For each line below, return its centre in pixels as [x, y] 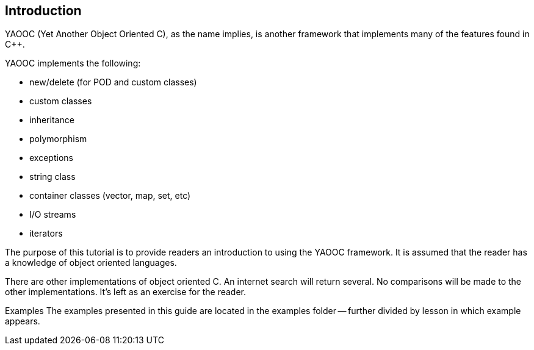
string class [52, 177]
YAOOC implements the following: [73, 63]
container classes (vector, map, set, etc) [110, 196]
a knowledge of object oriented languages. [91, 263]
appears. [23, 321]
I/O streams [53, 215]
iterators [46, 234]
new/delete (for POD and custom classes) [113, 82]
